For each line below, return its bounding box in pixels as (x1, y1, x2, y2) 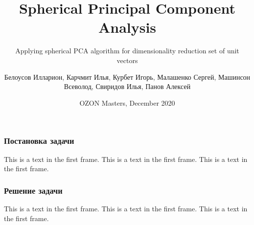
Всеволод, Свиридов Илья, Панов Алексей (64, 81, 191, 91)
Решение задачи (4, 184, 63, 196)
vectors (116, 55, 138, 65)
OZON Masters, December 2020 (79, 97, 175, 108)
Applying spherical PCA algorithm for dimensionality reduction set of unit (15, 45, 239, 56)
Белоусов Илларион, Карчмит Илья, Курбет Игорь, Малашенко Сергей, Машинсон (4, 71, 251, 82)
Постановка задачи (4, 135, 74, 147)
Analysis (98, 17, 157, 37)
